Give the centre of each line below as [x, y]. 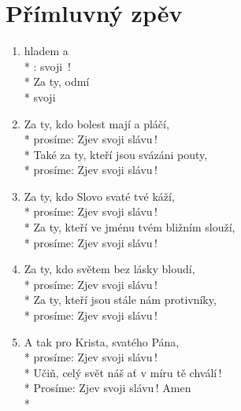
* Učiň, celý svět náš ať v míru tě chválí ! [123, 372]
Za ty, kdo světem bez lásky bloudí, [109, 269]
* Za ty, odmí [57, 81]
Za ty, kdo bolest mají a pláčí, [96, 123]
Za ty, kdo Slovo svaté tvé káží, [99, 196]
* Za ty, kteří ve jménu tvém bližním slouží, [130, 227]
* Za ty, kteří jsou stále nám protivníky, [120, 300]
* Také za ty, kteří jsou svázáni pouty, [116, 154]
